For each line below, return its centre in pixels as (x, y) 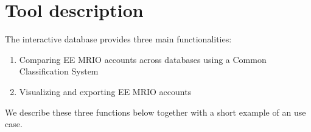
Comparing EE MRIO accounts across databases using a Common (143, 59)
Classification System (59, 71)
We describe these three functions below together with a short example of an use (155, 112)
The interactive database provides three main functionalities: (118, 39)
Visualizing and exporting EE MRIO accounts (105, 91)
